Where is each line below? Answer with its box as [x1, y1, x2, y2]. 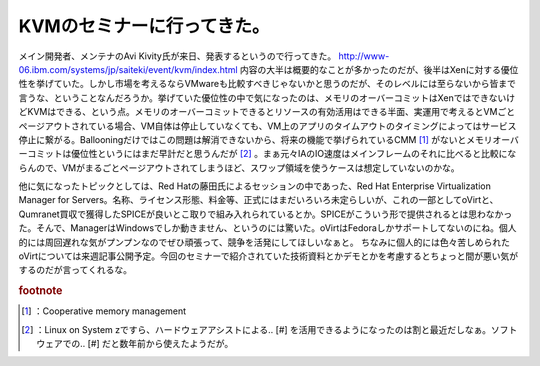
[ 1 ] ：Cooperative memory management [21, 305, 187, 317]
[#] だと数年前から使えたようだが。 [87, 338, 234, 350]
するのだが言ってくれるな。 [18, 264, 132, 276]
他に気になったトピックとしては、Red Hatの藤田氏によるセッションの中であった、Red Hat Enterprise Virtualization [18, 180, 492, 192]
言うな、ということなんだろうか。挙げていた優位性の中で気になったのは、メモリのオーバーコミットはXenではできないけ [18, 91, 515, 104]
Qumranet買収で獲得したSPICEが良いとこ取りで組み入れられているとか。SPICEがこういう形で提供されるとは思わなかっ [18, 208, 513, 220]
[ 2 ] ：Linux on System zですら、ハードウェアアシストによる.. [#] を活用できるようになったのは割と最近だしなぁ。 [21, 323, 492, 335]
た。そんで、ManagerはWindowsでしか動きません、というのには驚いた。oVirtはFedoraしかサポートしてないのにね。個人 [18, 222, 517, 234]
